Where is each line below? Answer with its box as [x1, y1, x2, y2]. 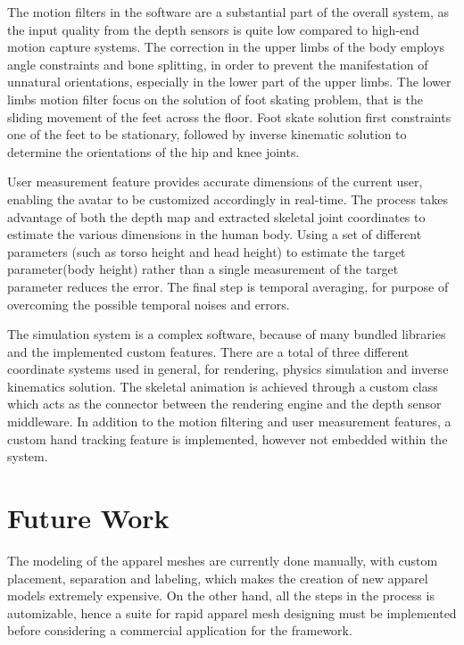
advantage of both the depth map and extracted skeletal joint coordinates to [7, 207, 426, 226]
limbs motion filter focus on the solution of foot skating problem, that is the [7, 89, 423, 108]
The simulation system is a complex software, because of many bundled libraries [7, 325, 446, 343]
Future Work [7, 500, 170, 536]
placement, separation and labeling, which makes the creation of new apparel [7, 568, 428, 587]
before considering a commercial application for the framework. [7, 621, 352, 640]
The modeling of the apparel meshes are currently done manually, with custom [7, 550, 438, 569]
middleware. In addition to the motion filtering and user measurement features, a [7, 412, 452, 431]
